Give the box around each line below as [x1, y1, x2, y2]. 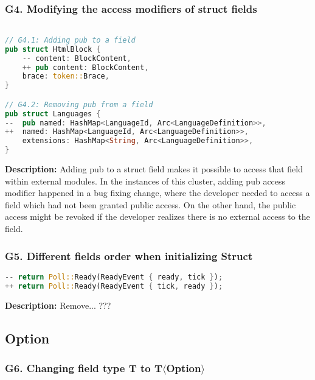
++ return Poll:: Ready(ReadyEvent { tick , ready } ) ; [5, 281, 223, 290]
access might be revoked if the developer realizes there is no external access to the [5, 210, 310, 223]
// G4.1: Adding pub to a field [5, 35, 136, 44]
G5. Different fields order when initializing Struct [5, 248, 253, 263]
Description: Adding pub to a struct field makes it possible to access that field [5, 163, 303, 175]
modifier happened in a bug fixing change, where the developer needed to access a [5, 186, 310, 199]
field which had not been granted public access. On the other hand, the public [5, 198, 296, 211]
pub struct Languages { [5, 109, 101, 118]
